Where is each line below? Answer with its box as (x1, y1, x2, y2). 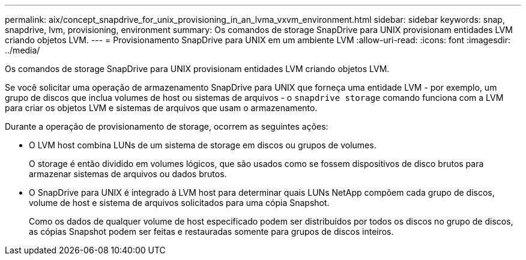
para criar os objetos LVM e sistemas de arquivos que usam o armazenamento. (5, 103, 318, 113)
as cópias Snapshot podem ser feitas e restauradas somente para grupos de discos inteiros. (29, 226, 394, 237)
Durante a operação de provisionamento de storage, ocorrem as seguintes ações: (5, 121, 328, 132)
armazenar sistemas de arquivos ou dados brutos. (29, 169, 227, 179)
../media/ (5, 45, 40, 55)
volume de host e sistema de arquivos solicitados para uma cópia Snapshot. (29, 198, 330, 208)
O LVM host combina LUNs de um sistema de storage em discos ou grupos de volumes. (29, 140, 376, 150)
